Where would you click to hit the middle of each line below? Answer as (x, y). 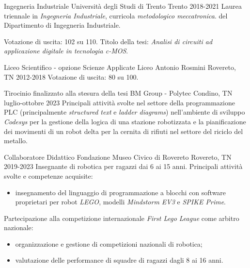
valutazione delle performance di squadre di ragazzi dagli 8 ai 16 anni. (119, 260)
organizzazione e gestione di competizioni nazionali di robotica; (109, 243)
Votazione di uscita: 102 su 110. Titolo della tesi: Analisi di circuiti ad (108, 41)
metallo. (16, 141)
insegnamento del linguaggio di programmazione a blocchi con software (121, 192)
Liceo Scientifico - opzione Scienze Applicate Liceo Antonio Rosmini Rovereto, (120, 67)
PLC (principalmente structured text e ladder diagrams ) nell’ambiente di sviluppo (125, 112)
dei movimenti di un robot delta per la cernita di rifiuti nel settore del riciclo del (124, 131)
